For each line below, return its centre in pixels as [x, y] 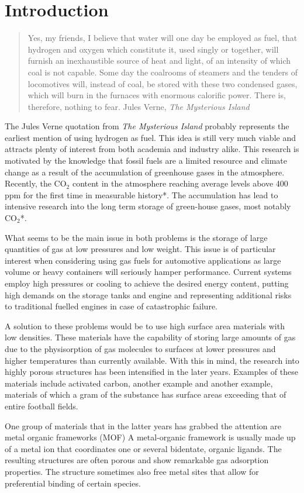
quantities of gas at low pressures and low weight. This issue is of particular [140, 249]
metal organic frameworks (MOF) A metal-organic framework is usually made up [150, 437]
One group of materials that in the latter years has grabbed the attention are [143, 425]
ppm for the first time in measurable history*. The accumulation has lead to [141, 194]
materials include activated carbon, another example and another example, [139, 383]
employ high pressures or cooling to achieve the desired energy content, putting [147, 283]
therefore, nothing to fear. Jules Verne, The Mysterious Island [139, 106]
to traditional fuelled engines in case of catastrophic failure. [111, 306]
